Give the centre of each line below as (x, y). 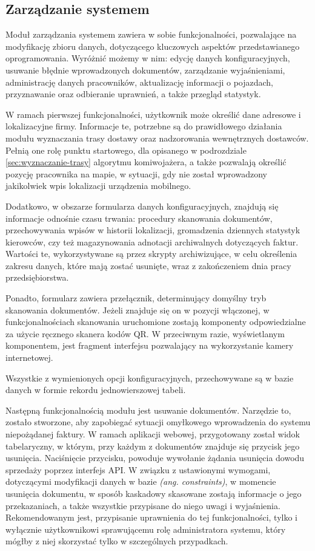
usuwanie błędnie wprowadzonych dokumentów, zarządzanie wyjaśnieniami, (145, 70)
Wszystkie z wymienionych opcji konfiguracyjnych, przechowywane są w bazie (150, 378)
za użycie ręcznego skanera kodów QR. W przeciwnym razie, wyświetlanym (145, 333)
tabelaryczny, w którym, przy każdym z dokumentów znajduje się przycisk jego (153, 446)
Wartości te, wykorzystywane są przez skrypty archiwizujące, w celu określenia (151, 254)
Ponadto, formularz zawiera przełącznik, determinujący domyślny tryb (136, 298)
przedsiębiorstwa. (37, 277)
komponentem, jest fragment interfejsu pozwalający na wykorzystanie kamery (150, 345)
